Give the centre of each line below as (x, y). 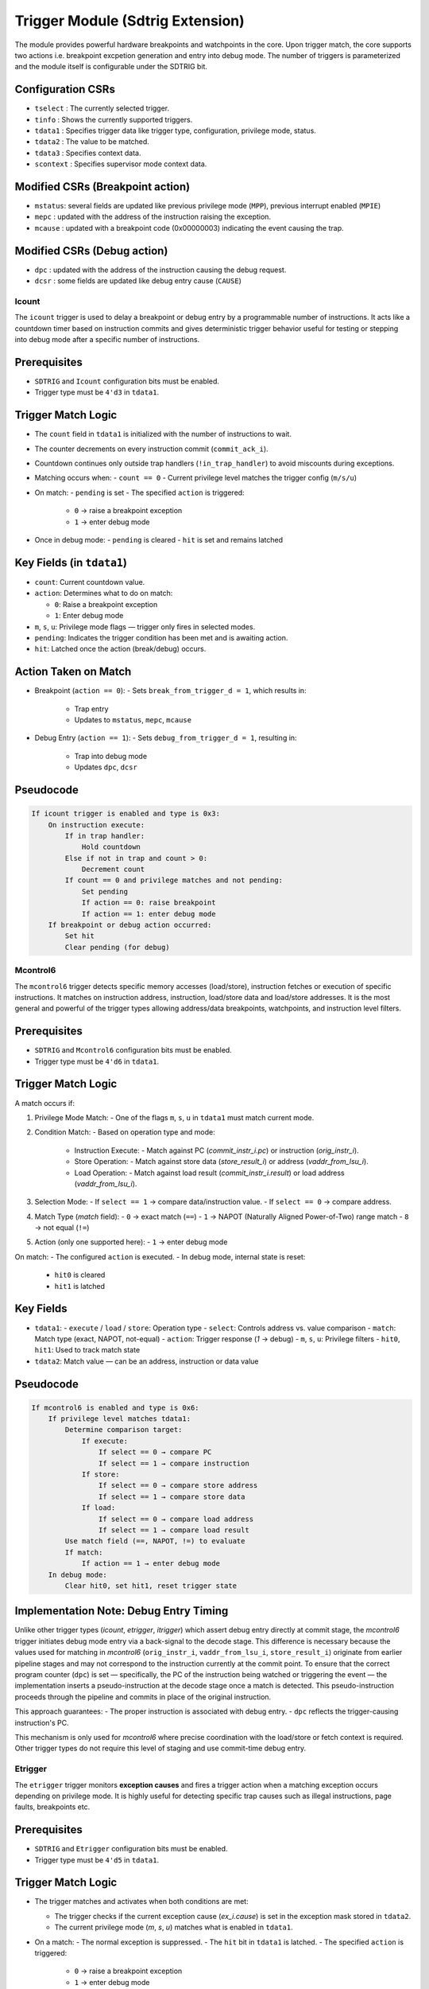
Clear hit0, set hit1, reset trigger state (151, 1586)
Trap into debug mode (110, 756)
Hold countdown (111, 847)
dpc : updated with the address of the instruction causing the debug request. (160, 270)
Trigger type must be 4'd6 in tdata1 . (97, 1061)
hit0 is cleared (80, 1275)
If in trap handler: (105, 836)
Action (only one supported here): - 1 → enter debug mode (131, 1242)
